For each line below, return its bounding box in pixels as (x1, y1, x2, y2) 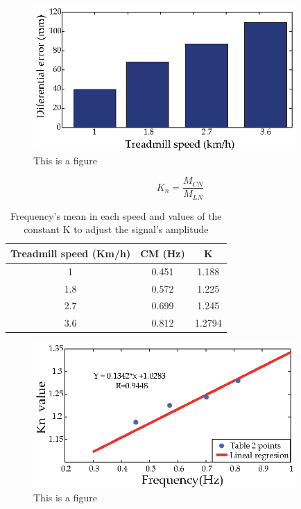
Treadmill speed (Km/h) (10, 245, 131, 260)
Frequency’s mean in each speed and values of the (10, 208, 222, 223)
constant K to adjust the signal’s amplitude (24, 222, 209, 236)
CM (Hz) (140, 245, 185, 260)
